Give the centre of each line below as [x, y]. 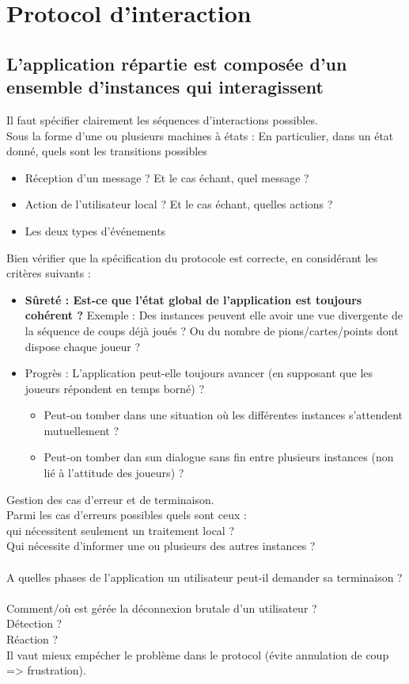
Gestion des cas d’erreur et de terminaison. [110, 499]
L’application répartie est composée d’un [177, 63]
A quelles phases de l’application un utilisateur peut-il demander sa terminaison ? [204, 577]
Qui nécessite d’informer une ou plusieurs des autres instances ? [161, 546]
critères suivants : [49, 273]
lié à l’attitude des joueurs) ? [114, 473]
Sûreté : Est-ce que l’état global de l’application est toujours [193, 299]
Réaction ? [32, 639]
